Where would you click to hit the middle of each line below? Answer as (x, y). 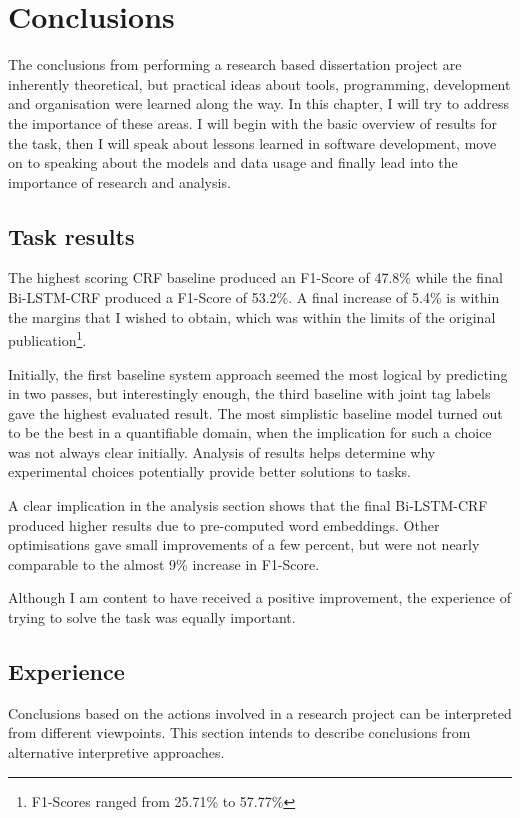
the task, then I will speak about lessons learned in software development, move (252, 142)
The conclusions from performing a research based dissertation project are (235, 64)
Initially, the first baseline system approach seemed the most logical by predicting (258, 373)
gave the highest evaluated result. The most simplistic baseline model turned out (255, 412)
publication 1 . (47, 338)
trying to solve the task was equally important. (152, 617)
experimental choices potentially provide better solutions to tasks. (210, 471)
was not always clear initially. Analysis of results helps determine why (222, 451)
